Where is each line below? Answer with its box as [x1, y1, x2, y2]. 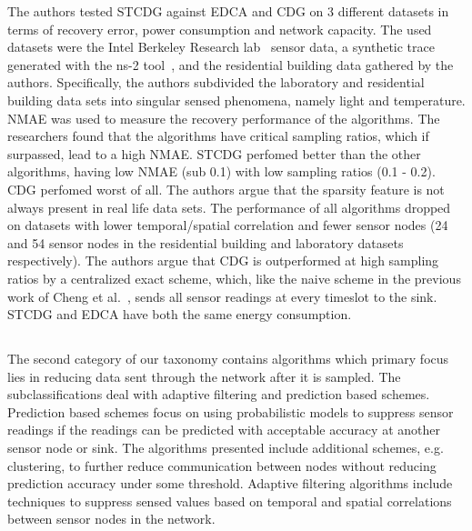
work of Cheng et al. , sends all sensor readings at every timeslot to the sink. [7, 286, 437, 306]
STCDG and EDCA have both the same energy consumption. [7, 305, 352, 324]
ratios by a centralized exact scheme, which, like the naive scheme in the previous [7, 268, 461, 287]
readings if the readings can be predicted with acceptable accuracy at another [7, 420, 440, 439]
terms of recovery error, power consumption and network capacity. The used [7, 19, 432, 38]
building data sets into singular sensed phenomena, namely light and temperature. [7, 90, 466, 109]
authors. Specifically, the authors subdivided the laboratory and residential [7, 73, 425, 92]
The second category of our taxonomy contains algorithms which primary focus [7, 349, 449, 368]
